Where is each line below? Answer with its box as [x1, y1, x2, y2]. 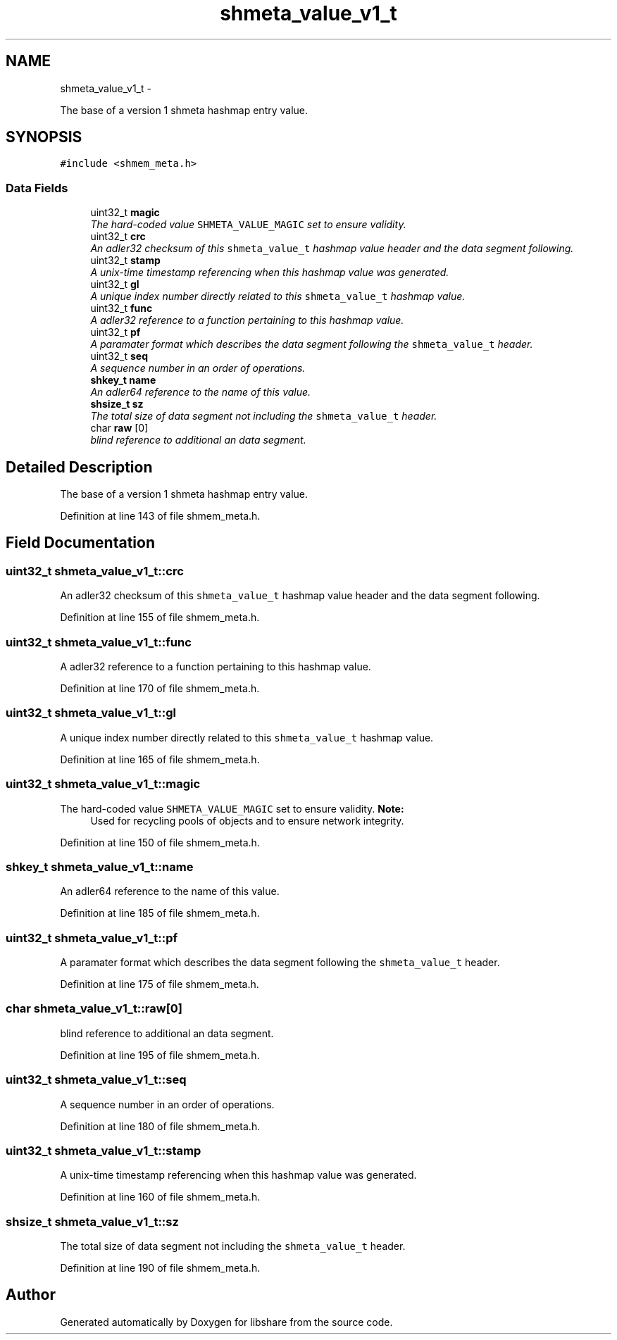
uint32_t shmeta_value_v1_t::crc [6, 563, 184, 578]
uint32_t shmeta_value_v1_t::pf [6, 930, 178, 945]
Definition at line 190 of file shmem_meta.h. [60, 1262, 261, 1274]
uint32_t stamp [90, 254, 161, 267]
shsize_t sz [90, 398, 144, 411]
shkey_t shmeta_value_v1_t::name [6, 859, 194, 874]
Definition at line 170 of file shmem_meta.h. [60, 682, 260, 694]
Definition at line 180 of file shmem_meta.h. [60, 1120, 261, 1132]
